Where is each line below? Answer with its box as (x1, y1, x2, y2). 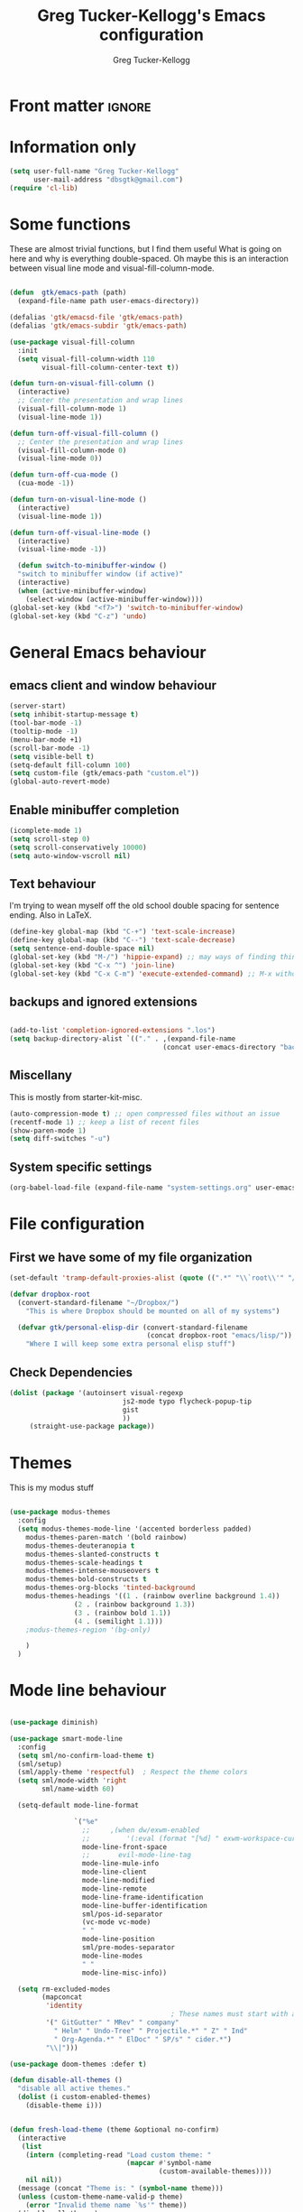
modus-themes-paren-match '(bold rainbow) (25, 1532, 188, 1541)
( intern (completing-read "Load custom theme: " (25, 2150, 212, 2160)
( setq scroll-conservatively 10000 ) (9, 843, 147, 852)
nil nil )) (25, 2176, 63, 2185)
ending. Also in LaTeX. (9, 910, 92, 921)
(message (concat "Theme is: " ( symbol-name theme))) (17, 2184, 224, 2193)
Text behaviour (9, 876, 96, 892)
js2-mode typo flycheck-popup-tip (122, 1396, 252, 1406)
